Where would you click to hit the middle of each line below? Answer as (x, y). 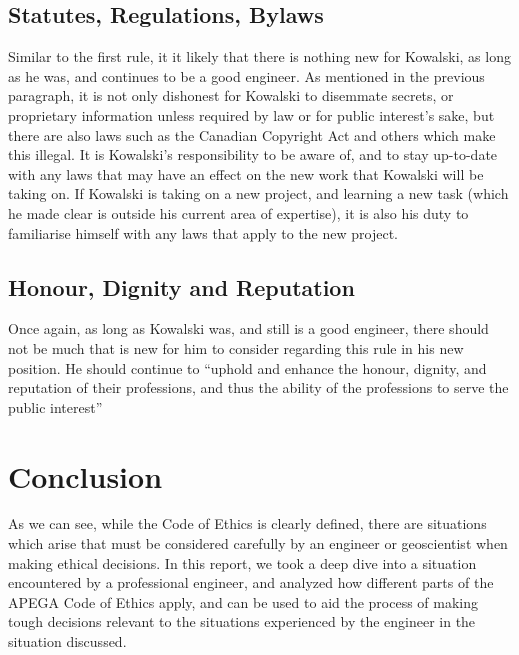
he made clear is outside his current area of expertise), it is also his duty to (238, 212)
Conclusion (85, 475)
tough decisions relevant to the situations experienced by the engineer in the (242, 621)
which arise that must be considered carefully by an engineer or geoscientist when (258, 543)
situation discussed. (67, 641)
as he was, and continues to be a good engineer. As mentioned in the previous (246, 75)
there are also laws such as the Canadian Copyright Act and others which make (252, 134)
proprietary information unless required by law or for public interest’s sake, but (251, 114)
